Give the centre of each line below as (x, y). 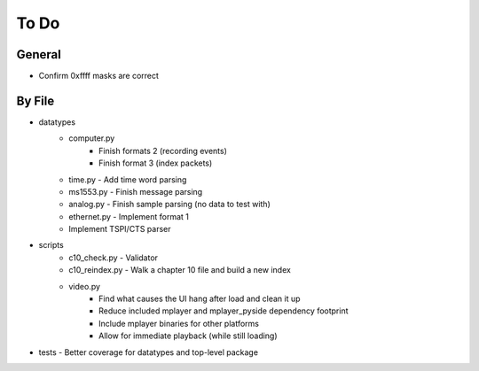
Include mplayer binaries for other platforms (179, 323)
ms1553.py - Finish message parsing (136, 191)
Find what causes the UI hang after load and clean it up (200, 299)
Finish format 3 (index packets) (156, 163)
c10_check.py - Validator (114, 258)
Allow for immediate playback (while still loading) (188, 336)
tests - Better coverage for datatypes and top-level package (149, 352)
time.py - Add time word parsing (128, 179)
